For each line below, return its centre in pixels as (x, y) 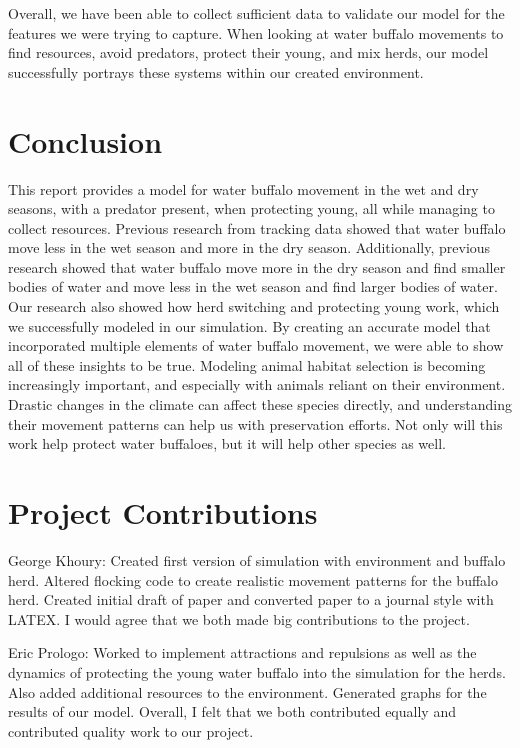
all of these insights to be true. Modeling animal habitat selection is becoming (247, 364)
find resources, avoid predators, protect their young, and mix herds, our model (248, 52)
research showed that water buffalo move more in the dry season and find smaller (257, 266)
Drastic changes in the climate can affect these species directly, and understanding (260, 404)
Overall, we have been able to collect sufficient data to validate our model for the (256, 13)
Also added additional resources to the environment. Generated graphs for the (247, 691)
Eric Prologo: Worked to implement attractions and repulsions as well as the (242, 652)
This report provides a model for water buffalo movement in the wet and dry (243, 188)
